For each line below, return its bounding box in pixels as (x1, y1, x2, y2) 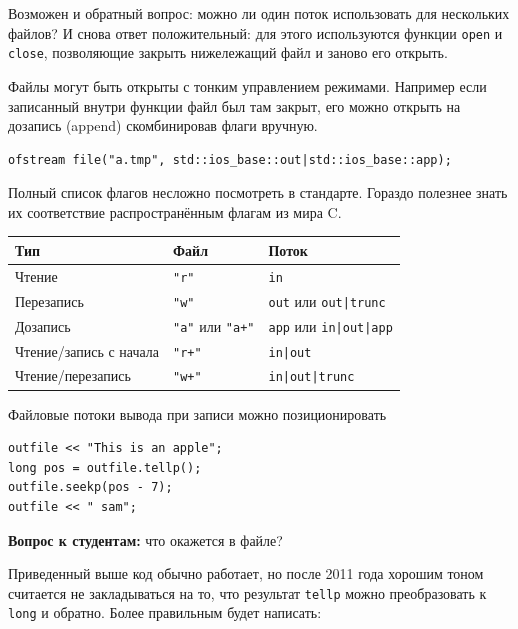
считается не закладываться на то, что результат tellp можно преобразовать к (8, 582, 487, 603)
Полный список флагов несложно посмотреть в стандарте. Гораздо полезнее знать (8, 182, 508, 203)
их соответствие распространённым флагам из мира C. (8, 201, 342, 222)
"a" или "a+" (173, 315, 255, 336)
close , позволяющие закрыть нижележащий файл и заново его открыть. (8, 42, 448, 63)
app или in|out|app (268, 315, 393, 336)
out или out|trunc (268, 290, 386, 311)
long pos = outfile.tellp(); (8, 460, 202, 475)
